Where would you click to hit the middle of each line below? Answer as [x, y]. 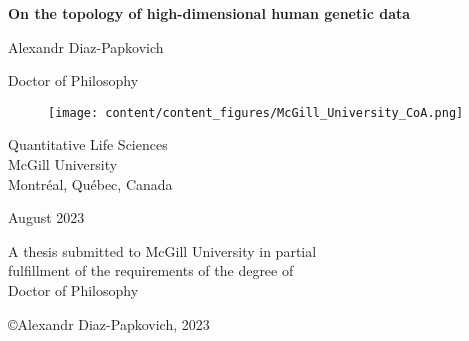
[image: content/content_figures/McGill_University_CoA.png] [256, 112]
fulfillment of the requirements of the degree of [151, 270]
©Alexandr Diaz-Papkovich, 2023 [109, 323]
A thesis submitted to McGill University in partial [162, 250]
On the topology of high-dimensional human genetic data [209, 13]
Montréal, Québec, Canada [90, 183]
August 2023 [46, 217]
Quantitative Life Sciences [88, 144]
